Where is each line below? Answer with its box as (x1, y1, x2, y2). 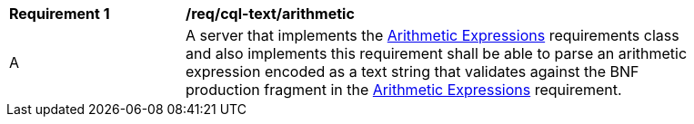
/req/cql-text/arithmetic (186, 5, 355, 23)
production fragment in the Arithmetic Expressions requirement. (186, 81, 622, 99)
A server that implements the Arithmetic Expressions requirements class (186, 26, 679, 44)
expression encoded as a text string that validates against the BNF (186, 62, 639, 81)
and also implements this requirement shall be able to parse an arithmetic (186, 44, 688, 62)
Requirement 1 (9, 5, 110, 23)
